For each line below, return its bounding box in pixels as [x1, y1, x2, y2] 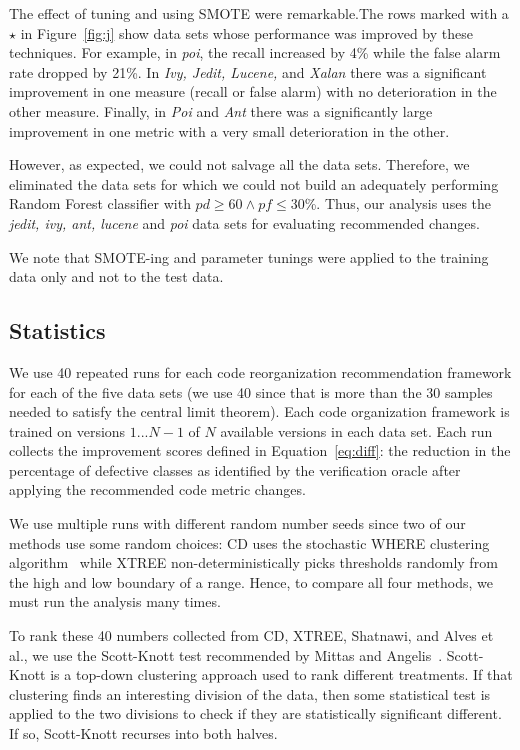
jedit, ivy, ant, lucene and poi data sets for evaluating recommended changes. [9, 212, 480, 233]
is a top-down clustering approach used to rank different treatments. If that [50, 664, 513, 685]
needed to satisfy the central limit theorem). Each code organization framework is [9, 401, 510, 422]
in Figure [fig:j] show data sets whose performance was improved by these [20, 22, 473, 43]
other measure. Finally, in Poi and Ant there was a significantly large [9, 100, 433, 121]
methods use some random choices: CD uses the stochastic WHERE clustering [9, 532, 490, 553]
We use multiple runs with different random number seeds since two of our [9, 513, 466, 534]
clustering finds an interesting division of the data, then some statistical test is [9, 683, 491, 704]
